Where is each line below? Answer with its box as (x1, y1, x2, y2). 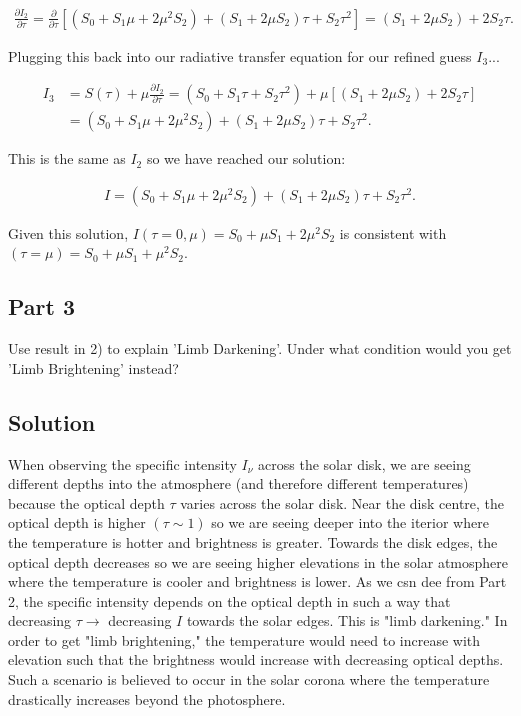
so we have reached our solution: (146, 148, 346, 169)
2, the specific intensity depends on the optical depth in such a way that (8, 590, 451, 611)
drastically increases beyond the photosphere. (8, 688, 286, 709)
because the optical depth (8, 492, 165, 513)
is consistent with (339, 222, 447, 243)
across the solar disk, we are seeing (258, 453, 471, 474)
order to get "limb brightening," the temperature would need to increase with (8, 629, 481, 650)
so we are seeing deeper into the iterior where (211, 512, 489, 533)
